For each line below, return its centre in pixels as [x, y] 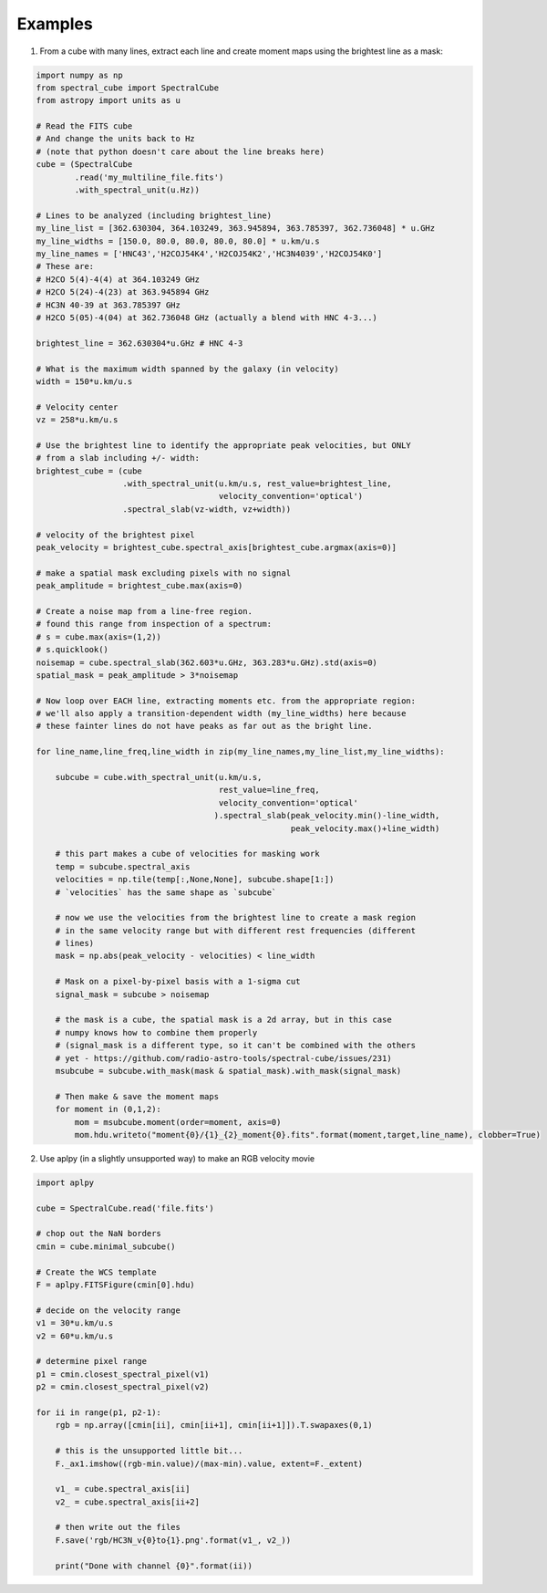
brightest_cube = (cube [89, 471]
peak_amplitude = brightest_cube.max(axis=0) [139, 586]
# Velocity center [77, 407]
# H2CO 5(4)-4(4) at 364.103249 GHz [118, 279]
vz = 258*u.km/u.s [77, 420]
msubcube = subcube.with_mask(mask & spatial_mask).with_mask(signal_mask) [228, 1071]
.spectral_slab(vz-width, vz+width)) [207, 509]
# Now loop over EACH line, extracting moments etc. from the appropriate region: [226, 701]
